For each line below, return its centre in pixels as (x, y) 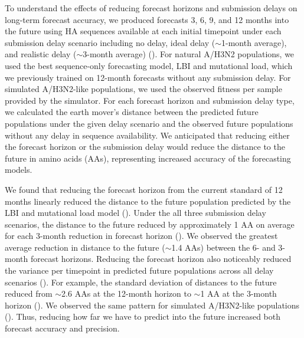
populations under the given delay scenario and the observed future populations (149, 123)
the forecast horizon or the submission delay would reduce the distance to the (145, 147)
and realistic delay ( (41, 54)
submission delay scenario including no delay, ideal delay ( (110, 42)
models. (19, 170)
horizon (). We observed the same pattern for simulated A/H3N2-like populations (152, 305)
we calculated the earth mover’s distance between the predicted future (132, 112)
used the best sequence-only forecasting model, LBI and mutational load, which (149, 65)
